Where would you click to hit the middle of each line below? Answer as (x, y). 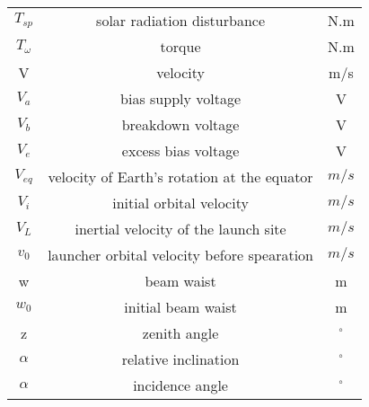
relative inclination (180, 359)
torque (180, 46)
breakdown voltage (180, 124)
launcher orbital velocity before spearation (180, 255)
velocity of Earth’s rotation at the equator (180, 177)
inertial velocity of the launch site (180, 229)
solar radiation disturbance (181, 20)
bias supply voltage (181, 98)
